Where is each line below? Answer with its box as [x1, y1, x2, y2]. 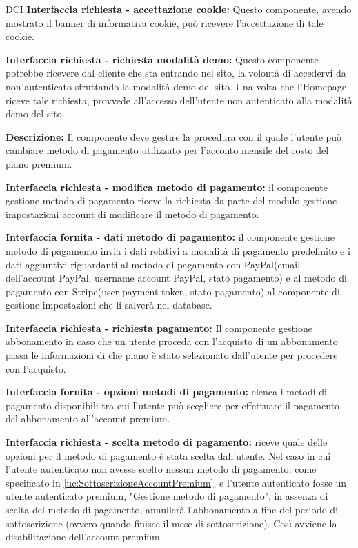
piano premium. [6, 156, 72, 170]
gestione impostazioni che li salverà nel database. [6, 297, 212, 312]
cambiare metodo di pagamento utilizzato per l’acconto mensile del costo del [6, 143, 329, 157]
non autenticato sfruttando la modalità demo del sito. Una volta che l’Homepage [6, 79, 347, 93]
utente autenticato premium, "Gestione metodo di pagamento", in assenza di [6, 489, 328, 503]
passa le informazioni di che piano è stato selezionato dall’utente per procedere [6, 348, 338, 362]
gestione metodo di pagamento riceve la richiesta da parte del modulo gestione [6, 193, 337, 208]
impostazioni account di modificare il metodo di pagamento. [6, 206, 259, 221]
